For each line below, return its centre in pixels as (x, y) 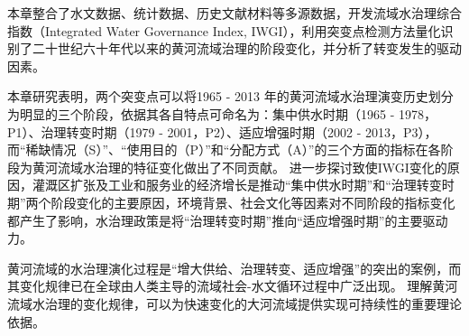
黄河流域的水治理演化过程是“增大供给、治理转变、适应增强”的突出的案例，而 (234, 268)
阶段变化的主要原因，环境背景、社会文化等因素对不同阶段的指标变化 (253, 202)
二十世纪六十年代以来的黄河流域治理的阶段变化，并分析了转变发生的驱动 (247, 48)
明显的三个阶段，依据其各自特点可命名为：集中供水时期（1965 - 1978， (228, 113)
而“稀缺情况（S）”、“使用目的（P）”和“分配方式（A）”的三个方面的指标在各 (224, 149)
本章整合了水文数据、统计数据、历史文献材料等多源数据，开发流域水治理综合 (234, 13)
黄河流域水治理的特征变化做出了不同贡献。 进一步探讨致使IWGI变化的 (239, 167)
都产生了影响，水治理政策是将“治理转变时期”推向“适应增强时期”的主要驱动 (228, 220)
